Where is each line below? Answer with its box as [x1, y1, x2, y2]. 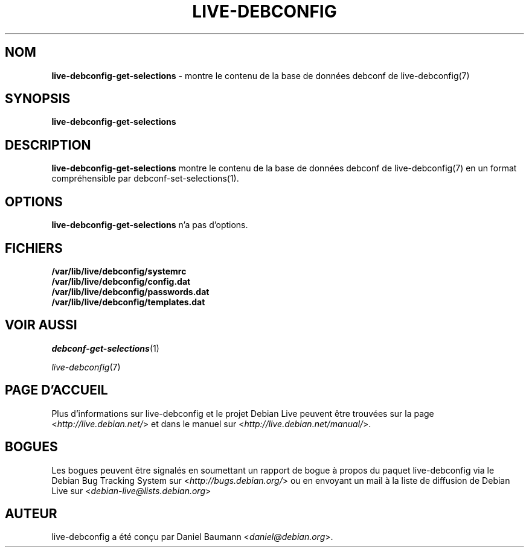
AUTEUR [5, 506, 57, 521]
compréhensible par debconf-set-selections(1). [51, 173, 239, 184]
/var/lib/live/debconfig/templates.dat [51, 296, 205, 307]
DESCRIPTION [5, 137, 91, 153]
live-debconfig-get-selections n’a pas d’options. [51, 220, 248, 230]
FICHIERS [5, 240, 63, 256]
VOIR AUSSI [5, 317, 77, 333]
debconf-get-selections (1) [51, 343, 159, 354]
